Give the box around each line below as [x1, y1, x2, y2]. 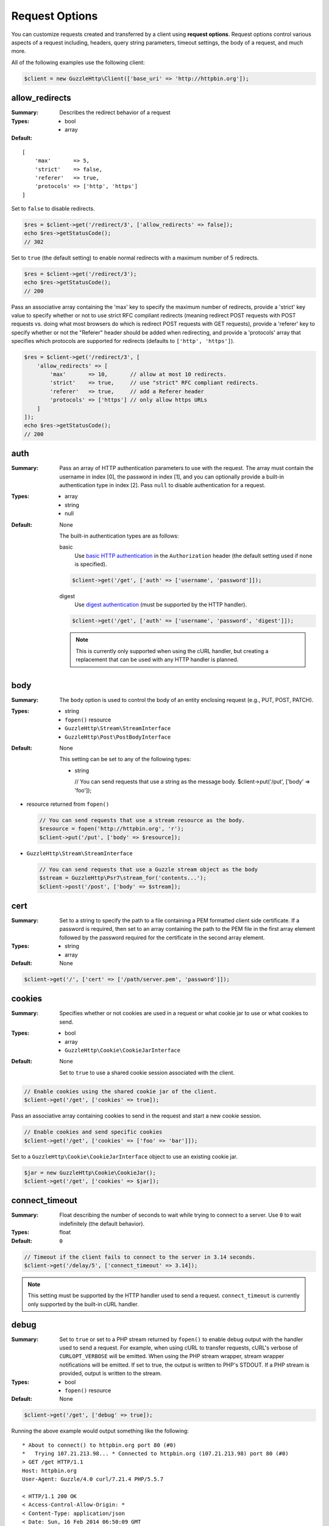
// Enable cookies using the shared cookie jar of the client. [24, 1088, 218, 1095]
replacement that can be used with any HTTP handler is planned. [76, 656, 239, 664]
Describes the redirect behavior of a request [59, 109, 171, 116]
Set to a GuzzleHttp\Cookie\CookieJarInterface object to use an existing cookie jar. [11, 1152, 238, 1160]
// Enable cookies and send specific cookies [24, 1129, 163, 1135]
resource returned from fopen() [26, 800, 110, 808]
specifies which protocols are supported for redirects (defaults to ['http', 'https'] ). [11, 338, 235, 345]
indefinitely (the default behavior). [59, 1220, 145, 1227]
